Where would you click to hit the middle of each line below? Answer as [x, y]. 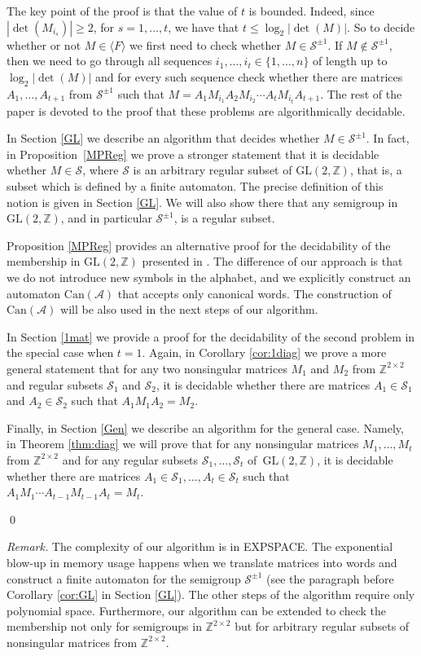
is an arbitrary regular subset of [213, 170]
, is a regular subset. [224, 218]
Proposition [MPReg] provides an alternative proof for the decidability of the [199, 245]
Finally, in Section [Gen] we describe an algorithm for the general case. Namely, [205, 427]
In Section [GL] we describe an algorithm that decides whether [163, 138]
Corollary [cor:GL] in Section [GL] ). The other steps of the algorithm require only [211, 594]
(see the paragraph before [330, 578]
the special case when [60, 352]
